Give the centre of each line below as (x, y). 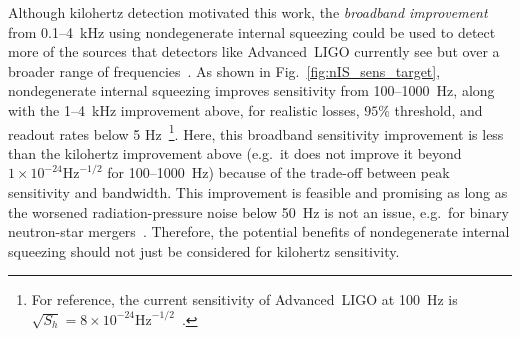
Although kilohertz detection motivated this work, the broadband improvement (248, 12)
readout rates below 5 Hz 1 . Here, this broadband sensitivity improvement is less (256, 132)
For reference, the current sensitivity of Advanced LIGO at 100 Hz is (244, 299)
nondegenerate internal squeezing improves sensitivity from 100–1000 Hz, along (251, 90)
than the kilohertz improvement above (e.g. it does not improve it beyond (235, 152)
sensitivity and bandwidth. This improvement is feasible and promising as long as (258, 192)
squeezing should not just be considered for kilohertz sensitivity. (204, 250)
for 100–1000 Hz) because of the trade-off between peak (278, 172)
